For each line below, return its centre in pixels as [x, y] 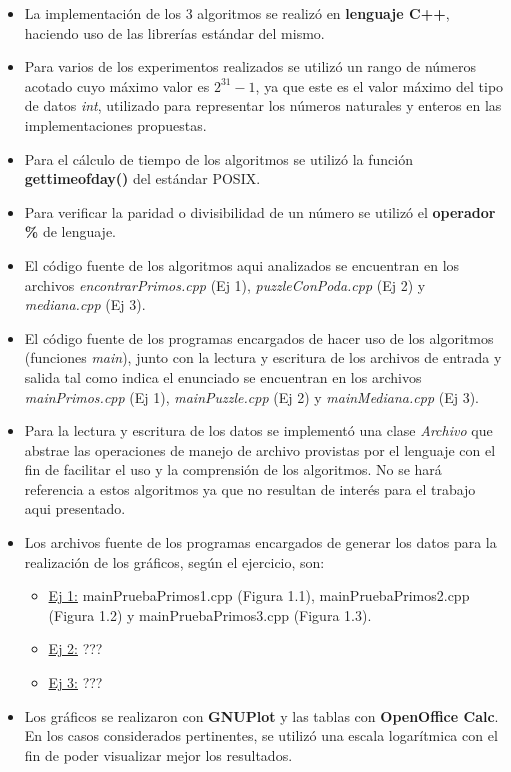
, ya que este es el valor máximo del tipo [379, 85]
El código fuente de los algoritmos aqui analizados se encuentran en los [242, 264]
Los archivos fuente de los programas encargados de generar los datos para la [260, 542]
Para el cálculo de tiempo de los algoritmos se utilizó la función [219, 158]
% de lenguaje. [70, 231]
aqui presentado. [75, 508]
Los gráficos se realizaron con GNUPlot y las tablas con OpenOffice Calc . [261, 715]
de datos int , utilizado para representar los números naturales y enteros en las [263, 105]
